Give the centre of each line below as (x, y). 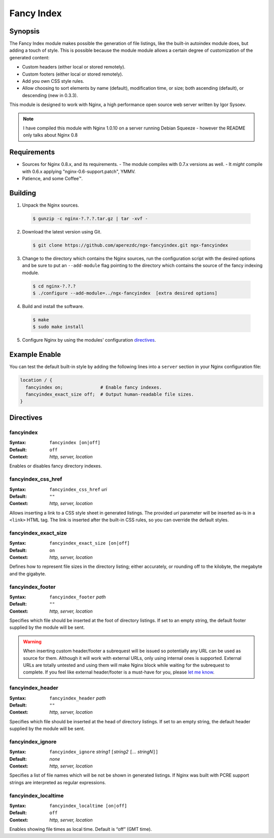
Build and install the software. (53, 307)
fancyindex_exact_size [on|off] (90, 543)
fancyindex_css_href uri (78, 489)
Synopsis (25, 31)
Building (23, 193)
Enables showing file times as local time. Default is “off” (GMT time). (81, 829)
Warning (32, 642)
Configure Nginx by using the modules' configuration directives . (89, 340)
